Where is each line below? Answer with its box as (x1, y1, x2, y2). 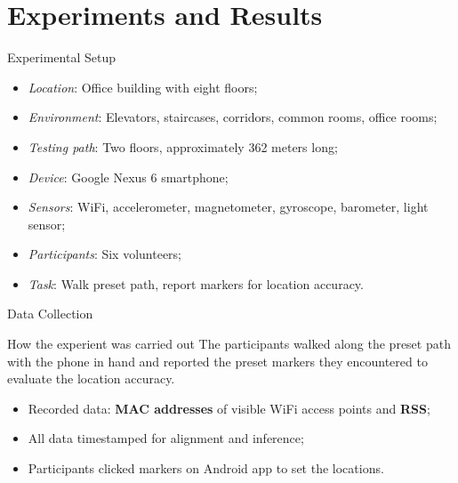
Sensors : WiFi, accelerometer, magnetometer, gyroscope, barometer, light (28, 197, 429, 216)
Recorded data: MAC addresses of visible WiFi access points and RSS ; (28, 398, 430, 417)
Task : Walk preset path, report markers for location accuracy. (28, 274, 364, 293)
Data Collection (7, 304, 93, 323)
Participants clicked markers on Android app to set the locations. (28, 459, 384, 478)
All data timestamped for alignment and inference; (28, 429, 304, 447)
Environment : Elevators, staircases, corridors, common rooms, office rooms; (28, 108, 438, 126)
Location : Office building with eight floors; (28, 77, 258, 96)
